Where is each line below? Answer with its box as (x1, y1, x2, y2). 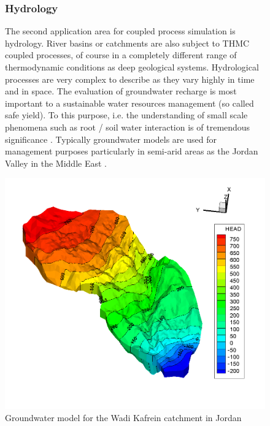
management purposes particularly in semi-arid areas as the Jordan (5, 145, 258, 158)
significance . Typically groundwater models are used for (5, 132, 217, 145)
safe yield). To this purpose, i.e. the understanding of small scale (5, 108, 248, 121)
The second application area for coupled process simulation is (5, 25, 236, 37)
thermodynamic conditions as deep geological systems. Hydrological (5, 61, 259, 73)
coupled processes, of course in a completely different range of (5, 48, 237, 61)
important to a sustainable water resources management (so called (5, 96, 254, 109)
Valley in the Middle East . (5, 156, 107, 169)
